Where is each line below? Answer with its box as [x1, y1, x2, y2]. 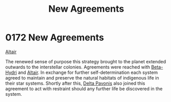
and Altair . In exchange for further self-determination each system [17, 69, 158, 75]
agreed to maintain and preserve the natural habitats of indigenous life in [5, 74, 159, 81]
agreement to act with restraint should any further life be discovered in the [5, 85, 163, 92]
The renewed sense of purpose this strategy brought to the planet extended [5, 58, 166, 64]
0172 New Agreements [5, 32, 104, 43]
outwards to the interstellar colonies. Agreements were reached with [5, 64, 150, 70]
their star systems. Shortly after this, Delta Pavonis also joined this [5, 80, 145, 86]
